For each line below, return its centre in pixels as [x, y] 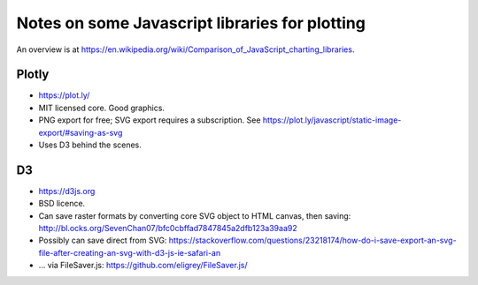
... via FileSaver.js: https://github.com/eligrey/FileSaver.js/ [143, 266]
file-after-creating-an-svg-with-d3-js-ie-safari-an [130, 252]
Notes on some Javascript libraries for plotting [191, 23]
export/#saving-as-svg [81, 132]
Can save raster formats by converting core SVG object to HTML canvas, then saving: [195, 215]
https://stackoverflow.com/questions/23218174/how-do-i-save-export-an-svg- [312, 240]
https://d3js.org [67, 191]
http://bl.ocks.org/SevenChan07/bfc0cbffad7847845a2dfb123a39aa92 [168, 229]
